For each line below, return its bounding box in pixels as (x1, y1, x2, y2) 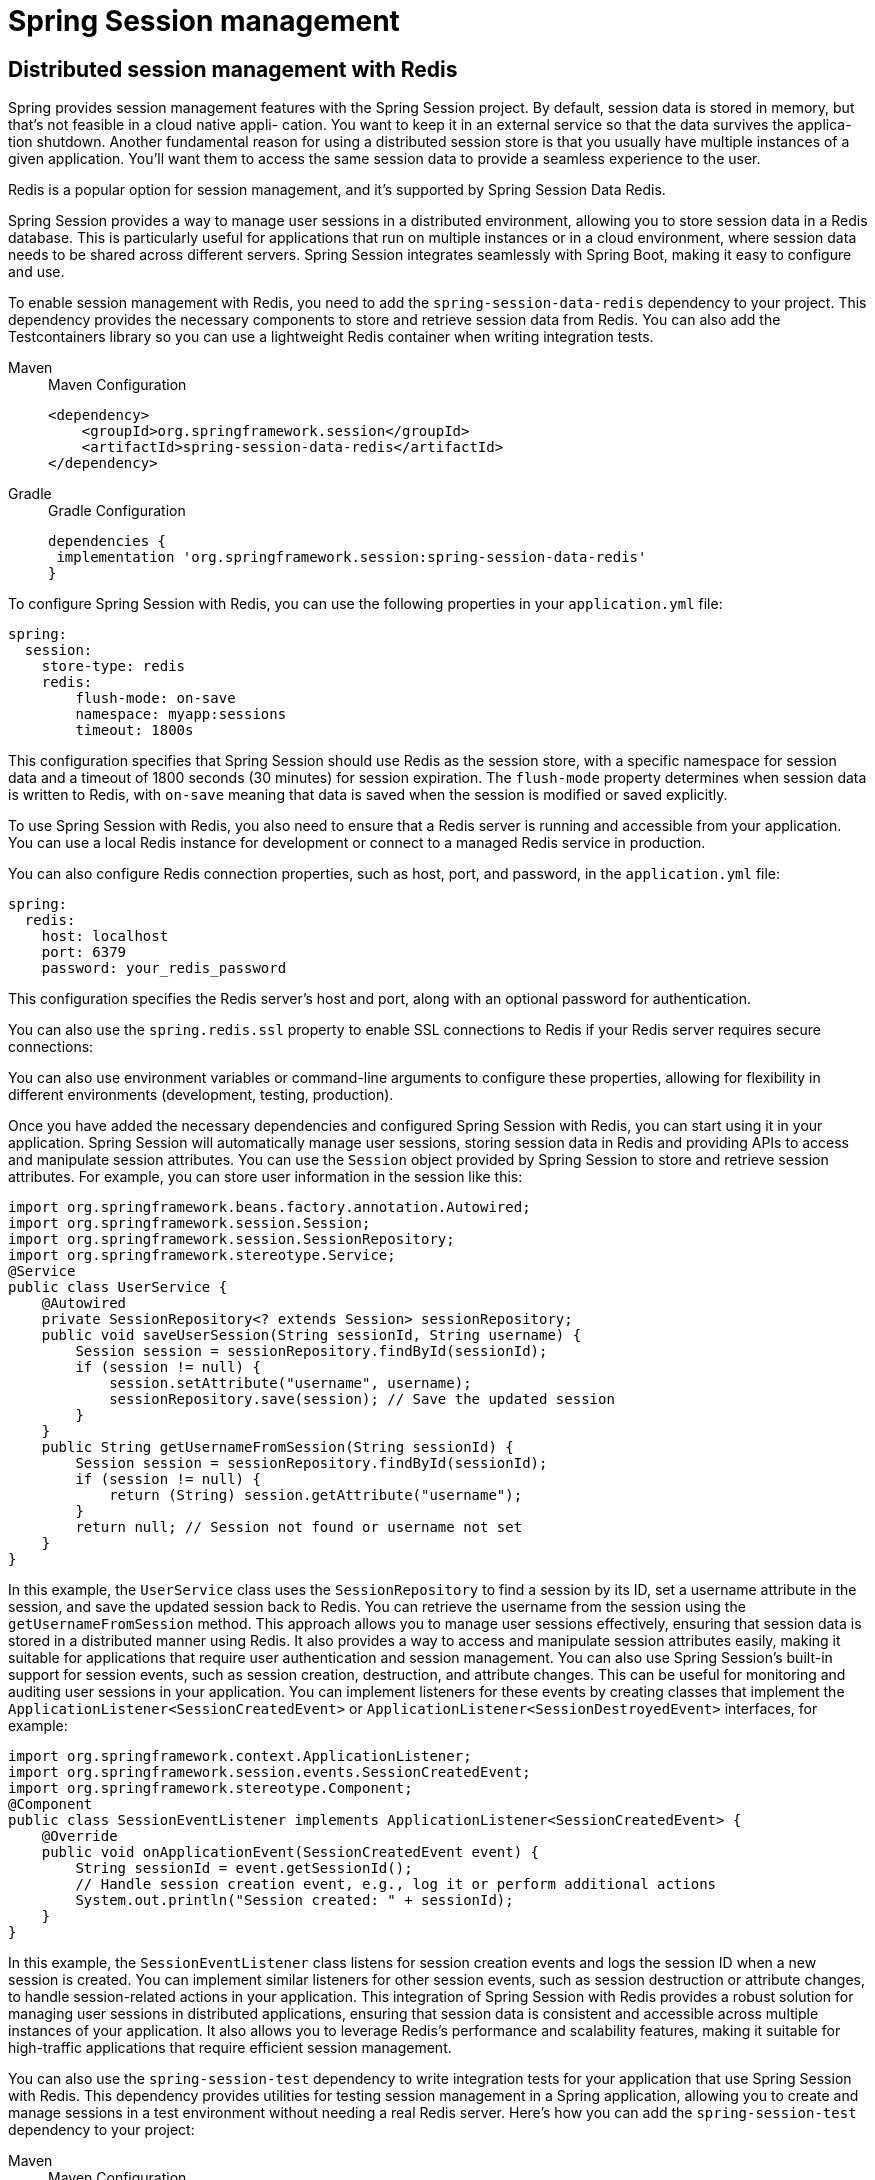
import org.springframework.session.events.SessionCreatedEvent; (8, 1764, 531, 1781)
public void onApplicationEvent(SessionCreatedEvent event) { (41, 1844, 540, 1861)
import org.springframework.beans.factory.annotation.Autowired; (8, 1199, 531, 1216)
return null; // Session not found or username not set (75, 1519, 523, 1536)
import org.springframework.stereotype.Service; (8, 1247, 396, 1264)
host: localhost (41, 928, 169, 945)
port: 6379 (41, 944, 127, 961)
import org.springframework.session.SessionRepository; (8, 1231, 455, 1248)
